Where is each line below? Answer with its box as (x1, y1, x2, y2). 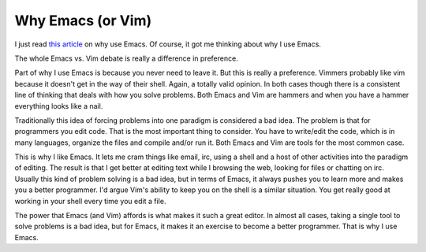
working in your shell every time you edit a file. (14, 196, 166, 206)
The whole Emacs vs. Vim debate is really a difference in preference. (14, 54, 238, 63)
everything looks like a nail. (14, 101, 103, 110)
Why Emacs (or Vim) (14, 12, 152, 29)
